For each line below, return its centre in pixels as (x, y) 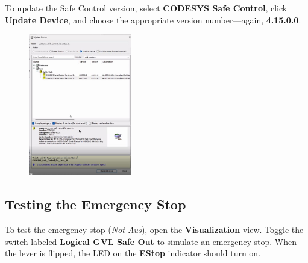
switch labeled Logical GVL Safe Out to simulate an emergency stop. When (151, 241)
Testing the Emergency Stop (96, 204)
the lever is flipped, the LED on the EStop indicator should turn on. (133, 253)
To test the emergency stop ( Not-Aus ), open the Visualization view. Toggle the (154, 230)
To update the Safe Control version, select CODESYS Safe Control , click (146, 8)
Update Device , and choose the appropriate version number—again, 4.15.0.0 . (153, 20)
